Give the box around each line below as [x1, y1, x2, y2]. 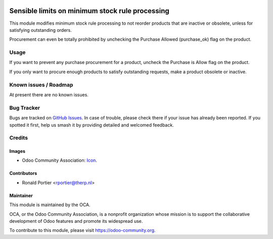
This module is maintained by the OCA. [9, 202, 90, 208]
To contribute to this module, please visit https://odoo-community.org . [9, 227, 156, 233]
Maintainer [9, 192, 33, 199]
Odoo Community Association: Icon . [22, 157, 97, 163]
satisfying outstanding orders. [9, 27, 72, 33]
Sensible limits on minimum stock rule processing [9, 7, 169, 15]
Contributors [9, 170, 37, 176]
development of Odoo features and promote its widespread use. [9, 218, 143, 224]
